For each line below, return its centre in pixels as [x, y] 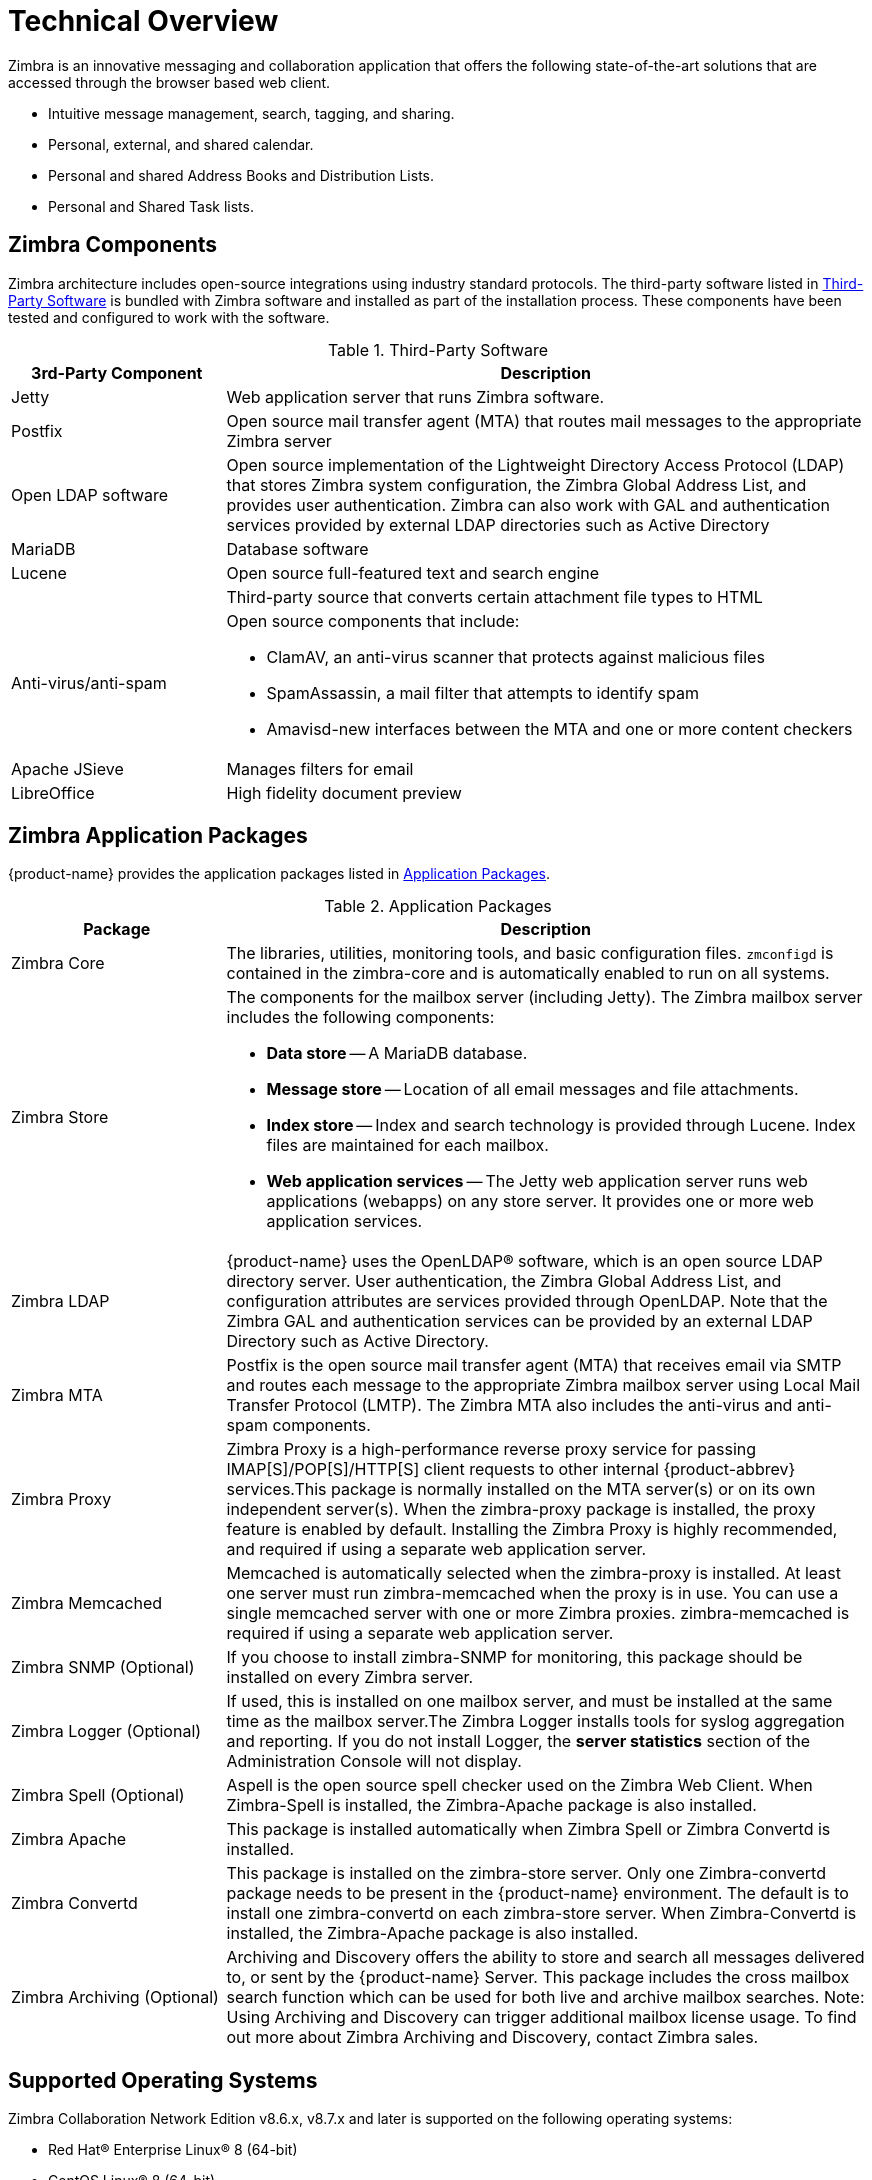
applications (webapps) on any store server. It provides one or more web [540, 1201]
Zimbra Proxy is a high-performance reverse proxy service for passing [491, 1449]
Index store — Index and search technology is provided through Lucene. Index [561, 1125]
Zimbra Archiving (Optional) [115, 1997]
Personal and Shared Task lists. [151, 206]
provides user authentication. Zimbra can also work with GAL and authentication [528, 504]
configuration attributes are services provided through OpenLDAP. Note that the [527, 1301]
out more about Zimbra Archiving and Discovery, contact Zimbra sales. [492, 2037]
